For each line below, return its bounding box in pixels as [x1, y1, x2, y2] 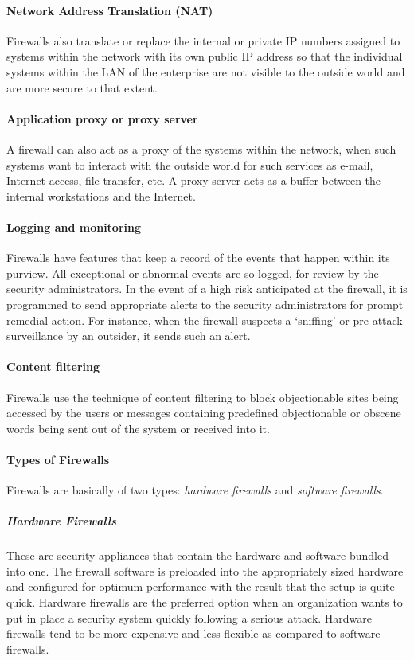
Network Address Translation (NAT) [6, 2, 213, 18]
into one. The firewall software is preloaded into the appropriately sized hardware [6, 562, 404, 579]
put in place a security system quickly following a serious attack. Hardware [6, 609, 373, 626]
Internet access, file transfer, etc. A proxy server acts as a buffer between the [6, 172, 381, 189]
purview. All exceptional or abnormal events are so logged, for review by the [6, 264, 379, 281]
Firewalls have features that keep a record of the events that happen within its [6, 249, 390, 266]
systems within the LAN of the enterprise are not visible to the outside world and [6, 63, 405, 80]
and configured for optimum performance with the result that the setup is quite [6, 578, 395, 595]
